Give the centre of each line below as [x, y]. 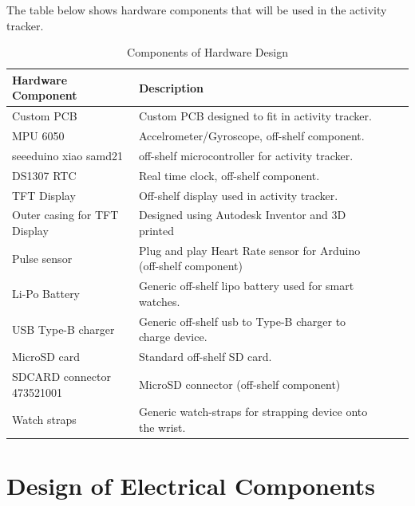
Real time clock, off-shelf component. [229, 175]
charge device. [173, 337]
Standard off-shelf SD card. [205, 357]
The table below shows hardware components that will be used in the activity [197, 10]
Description [171, 87]
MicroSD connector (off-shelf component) [239, 384]
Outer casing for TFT [65, 215]
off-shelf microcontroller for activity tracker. [246, 155]
